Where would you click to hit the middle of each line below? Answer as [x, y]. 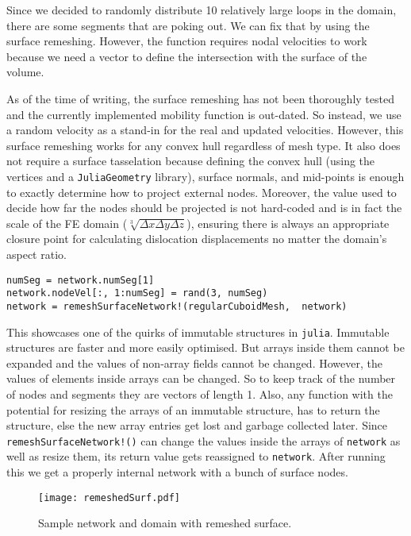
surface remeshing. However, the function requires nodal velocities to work [187, 41]
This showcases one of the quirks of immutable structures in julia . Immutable [198, 332]
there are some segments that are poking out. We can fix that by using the [188, 25]
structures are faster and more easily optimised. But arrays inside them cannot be [205, 347]
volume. [25, 72]
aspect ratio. [36, 254]
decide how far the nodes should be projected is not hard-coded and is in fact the [204, 208]
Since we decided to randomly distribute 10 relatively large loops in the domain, [202, 10]
